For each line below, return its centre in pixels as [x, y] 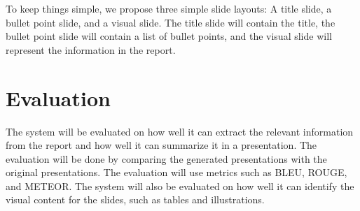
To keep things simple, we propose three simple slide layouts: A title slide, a [169, 8]
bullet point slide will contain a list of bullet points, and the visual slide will [169, 36]
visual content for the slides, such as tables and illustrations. [135, 199]
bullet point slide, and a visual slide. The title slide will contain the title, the [171, 22]
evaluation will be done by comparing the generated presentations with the [166, 158]
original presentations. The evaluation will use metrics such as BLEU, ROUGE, [176, 172]
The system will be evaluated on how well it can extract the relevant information [180, 131]
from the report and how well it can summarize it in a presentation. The [161, 145]
